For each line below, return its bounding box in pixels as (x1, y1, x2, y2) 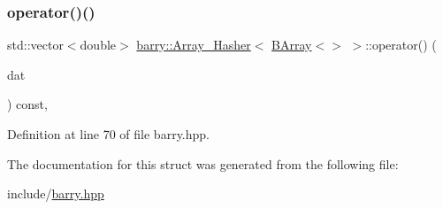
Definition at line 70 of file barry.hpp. (7, 125, 210, 143)
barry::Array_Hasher (136, 35, 251, 54)
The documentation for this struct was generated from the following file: (7, 154, 399, 173)
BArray (271, 35, 312, 54)
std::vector (7, 35, 64, 54)
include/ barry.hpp (7, 184, 104, 203)
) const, (7, 95, 48, 113)
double (80, 35, 117, 54)
